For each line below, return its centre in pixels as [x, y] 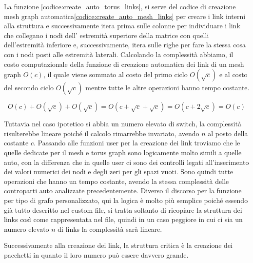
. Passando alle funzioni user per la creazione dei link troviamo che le [137, 143]
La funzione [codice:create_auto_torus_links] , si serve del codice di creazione [120, 6]
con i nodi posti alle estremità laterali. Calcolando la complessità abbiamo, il [119, 54]
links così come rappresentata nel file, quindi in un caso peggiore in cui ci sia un [123, 219]
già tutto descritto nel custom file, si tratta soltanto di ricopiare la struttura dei [123, 210]
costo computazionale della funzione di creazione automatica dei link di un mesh [124, 64]
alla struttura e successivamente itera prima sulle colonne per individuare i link [122, 26]
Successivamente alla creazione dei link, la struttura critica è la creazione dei [118, 245]
